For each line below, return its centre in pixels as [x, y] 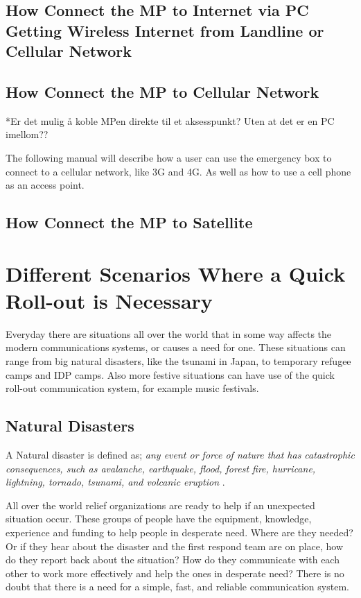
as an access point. [45, 185]
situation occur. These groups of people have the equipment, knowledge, [159, 519]
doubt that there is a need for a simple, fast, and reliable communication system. [177, 587]
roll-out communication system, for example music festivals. [132, 388]
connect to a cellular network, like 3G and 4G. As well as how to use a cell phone [178, 171]
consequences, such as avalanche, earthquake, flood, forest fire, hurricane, [161, 468]
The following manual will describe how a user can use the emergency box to [169, 157]
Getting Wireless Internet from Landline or [165, 30]
